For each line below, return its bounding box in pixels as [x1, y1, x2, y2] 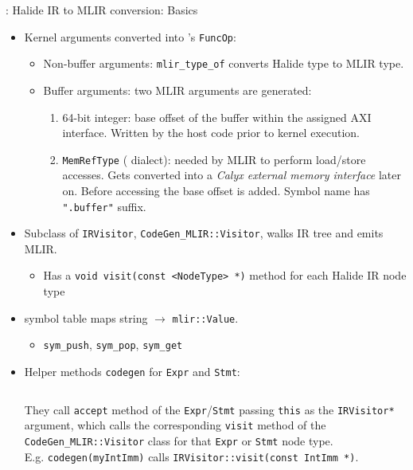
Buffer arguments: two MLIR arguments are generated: [43, 81, 312, 98]
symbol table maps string [24, 309, 148, 326]
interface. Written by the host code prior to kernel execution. [62, 124, 360, 141]
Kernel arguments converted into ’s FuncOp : [24, 28, 236, 45]
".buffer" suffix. [62, 198, 146, 214]
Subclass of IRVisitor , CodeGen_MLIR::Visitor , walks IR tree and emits [24, 225, 384, 241]
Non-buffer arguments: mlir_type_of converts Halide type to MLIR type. [43, 55, 404, 72]
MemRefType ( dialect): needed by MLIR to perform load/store [62, 151, 366, 167]
